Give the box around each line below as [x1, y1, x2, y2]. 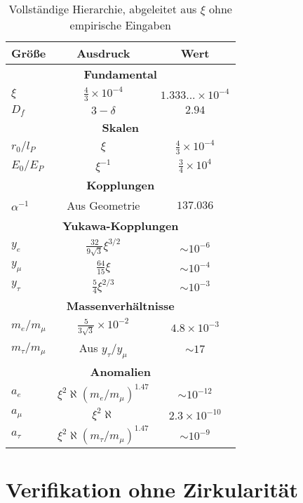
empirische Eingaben [69, 17, 171, 33]
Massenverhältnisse [66, 297, 175, 314]
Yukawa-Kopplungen [62, 217, 179, 234]
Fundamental [83, 66, 157, 82]
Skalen [102, 119, 140, 136]
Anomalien [90, 363, 151, 380]
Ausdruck [76, 45, 130, 61]
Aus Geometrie [67, 197, 140, 214]
